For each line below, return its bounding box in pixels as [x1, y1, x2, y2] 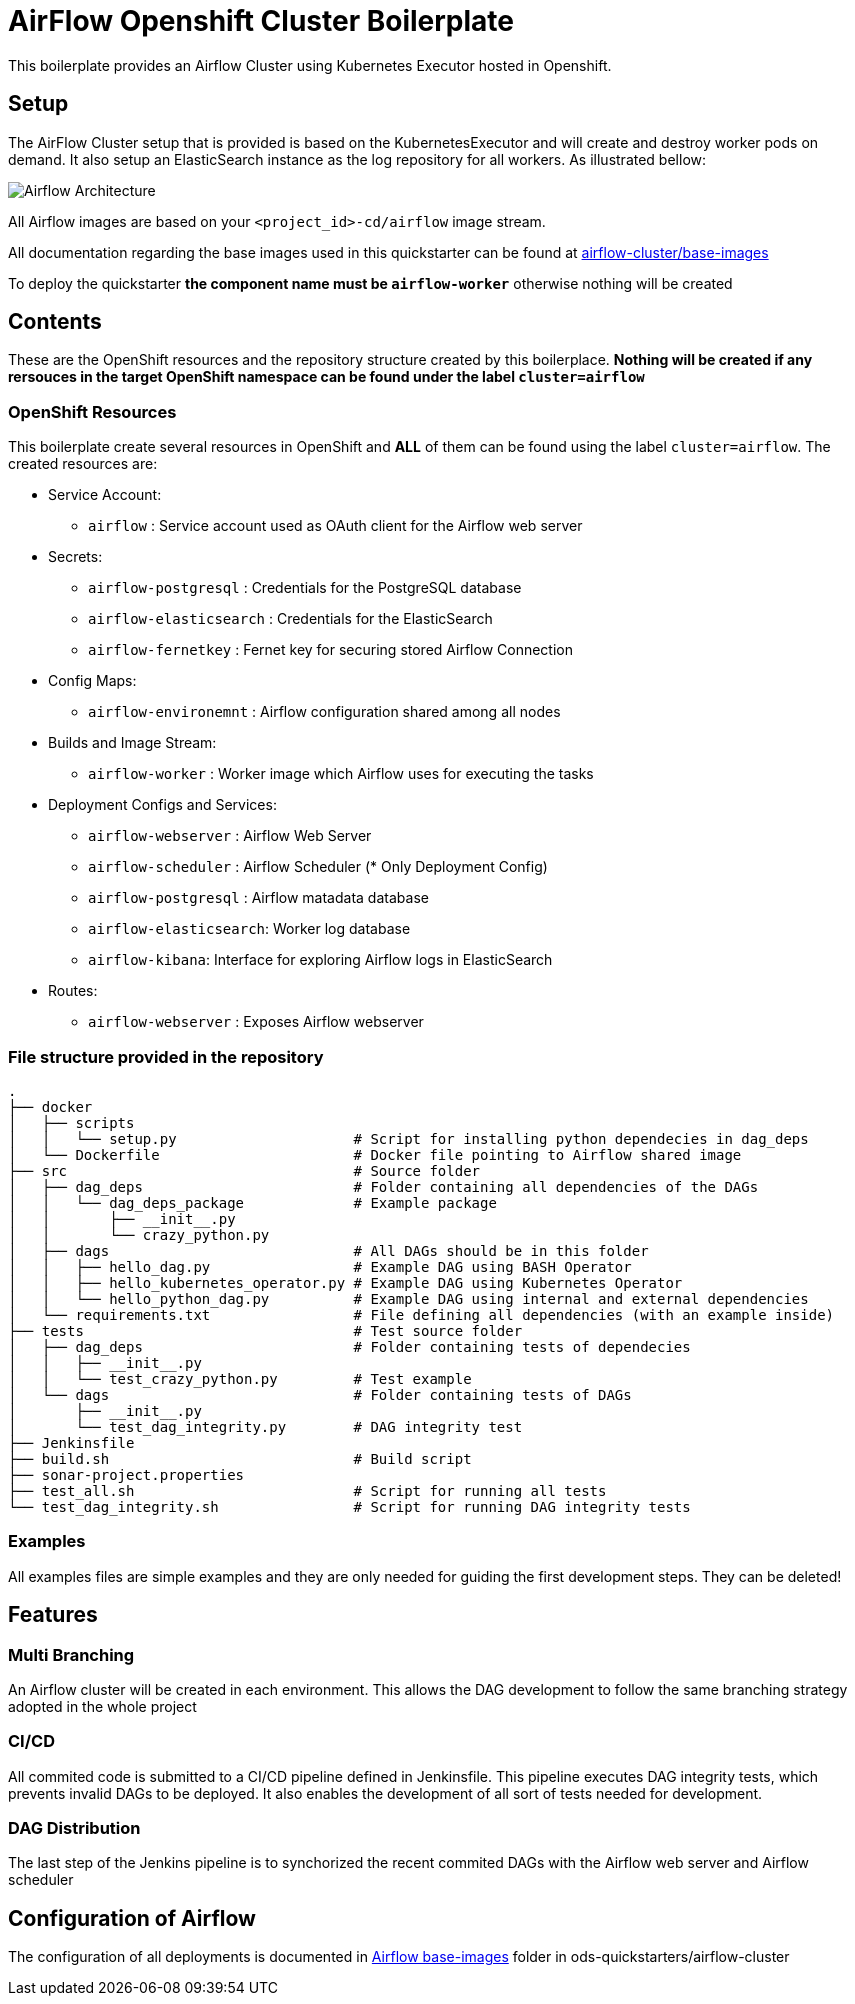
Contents [8, 309, 102, 335]
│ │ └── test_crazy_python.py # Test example [8, 1370, 472, 1387]
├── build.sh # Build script [8, 1450, 472, 1467]
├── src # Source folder [8, 1162, 481, 1179]
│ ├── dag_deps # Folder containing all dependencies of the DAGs [8, 1178, 759, 1195]
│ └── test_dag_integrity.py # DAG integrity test [8, 1418, 523, 1435]
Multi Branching [8, 1644, 135, 1665]
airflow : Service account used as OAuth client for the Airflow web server [88, 517, 583, 535]
